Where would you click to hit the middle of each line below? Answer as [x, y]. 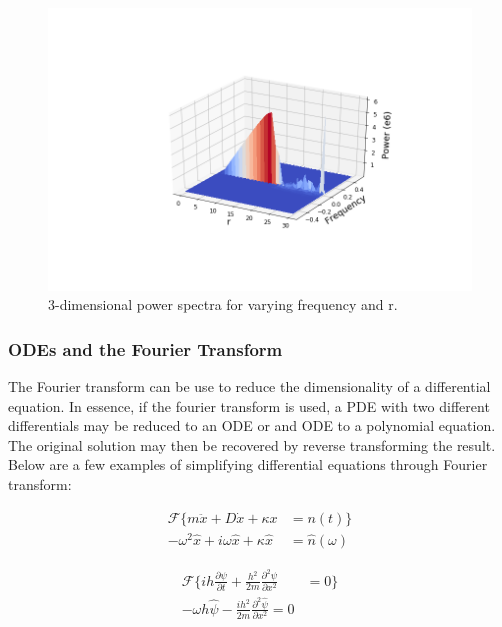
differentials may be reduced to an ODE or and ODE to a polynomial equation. [252, 425]
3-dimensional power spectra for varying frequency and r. [223, 304]
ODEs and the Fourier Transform [145, 348]
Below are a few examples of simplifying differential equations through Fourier [248, 464]
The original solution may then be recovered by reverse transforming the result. [252, 444]
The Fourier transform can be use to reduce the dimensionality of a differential [249, 386]
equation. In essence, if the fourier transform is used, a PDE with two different [249, 405]
